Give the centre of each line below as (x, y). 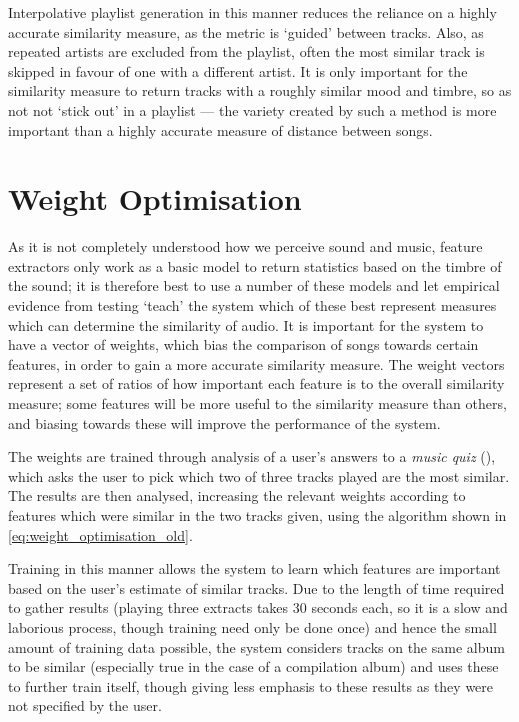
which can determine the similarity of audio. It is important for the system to (246, 324)
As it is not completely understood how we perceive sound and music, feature (245, 246)
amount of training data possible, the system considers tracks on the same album (256, 646)
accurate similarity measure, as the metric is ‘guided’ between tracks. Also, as (246, 31)
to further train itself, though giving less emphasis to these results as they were (251, 685)
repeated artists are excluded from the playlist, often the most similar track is (246, 51)
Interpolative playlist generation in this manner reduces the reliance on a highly (252, 12)
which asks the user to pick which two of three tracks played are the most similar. (259, 475)
